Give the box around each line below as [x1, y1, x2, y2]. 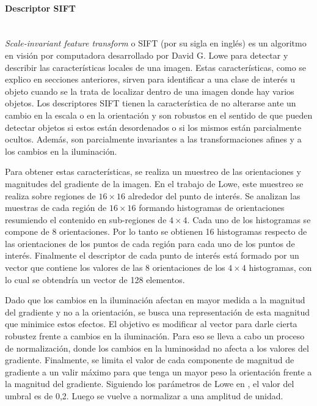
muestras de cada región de [5, 201, 107, 214]
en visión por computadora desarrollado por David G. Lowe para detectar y [5, 48, 288, 61]
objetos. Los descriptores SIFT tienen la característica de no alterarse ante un [5, 97, 296, 109]
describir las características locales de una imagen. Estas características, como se [5, 61, 307, 73]
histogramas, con [249, 261, 312, 274]
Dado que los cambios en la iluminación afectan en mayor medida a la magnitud [5, 293, 305, 306]
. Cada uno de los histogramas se [187, 213, 311, 226]
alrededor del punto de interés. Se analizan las [128, 189, 301, 202]
